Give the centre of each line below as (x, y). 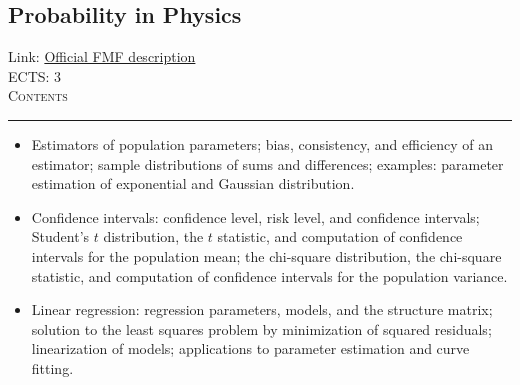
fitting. (52, 367)
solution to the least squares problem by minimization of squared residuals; (261, 328)
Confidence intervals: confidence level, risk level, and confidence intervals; (255, 216)
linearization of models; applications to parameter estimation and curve (250, 348)
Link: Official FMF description (102, 56)
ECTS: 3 (35, 75)
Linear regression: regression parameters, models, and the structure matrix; (262, 309)
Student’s (60, 236)
